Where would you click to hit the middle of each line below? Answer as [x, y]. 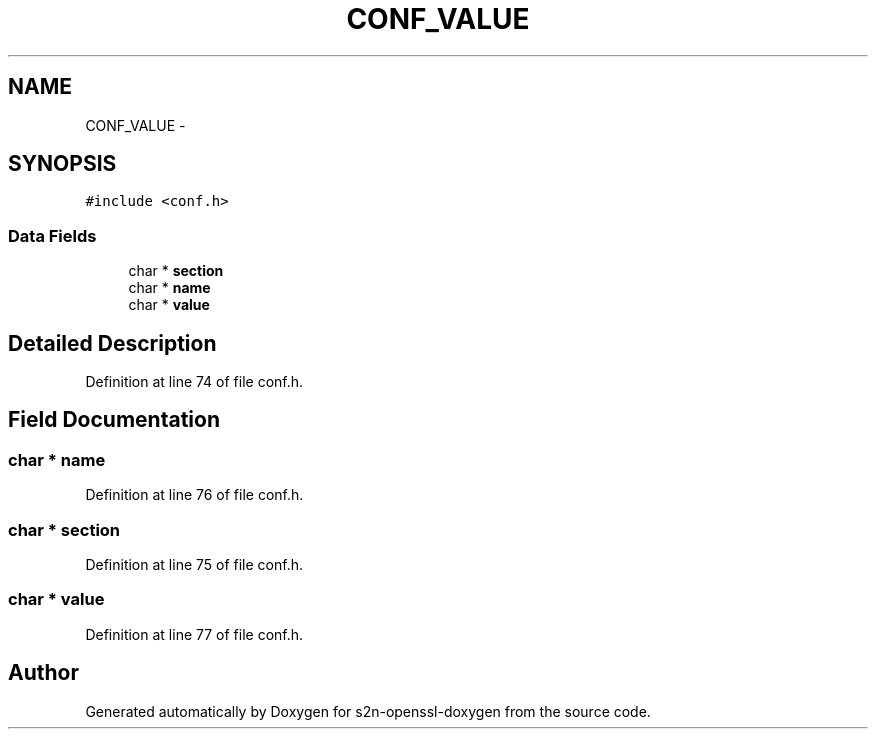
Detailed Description [112, 343]
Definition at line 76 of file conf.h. [194, 495]
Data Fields [52, 235]
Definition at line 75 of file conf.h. [194, 564]
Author [43, 673]
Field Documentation [114, 420]
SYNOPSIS [62, 164]
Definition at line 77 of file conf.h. [194, 634]
